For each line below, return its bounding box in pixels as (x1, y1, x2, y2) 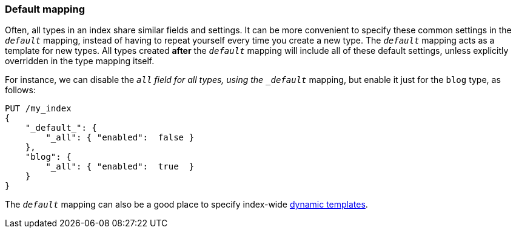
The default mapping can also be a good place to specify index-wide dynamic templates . (5, 199, 368, 210)
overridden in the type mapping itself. (5, 56, 155, 67)
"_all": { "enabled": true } (45, 162, 194, 172)
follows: (5, 85, 36, 96)
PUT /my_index (5, 103, 72, 114)
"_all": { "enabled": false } (45, 133, 194, 143)
